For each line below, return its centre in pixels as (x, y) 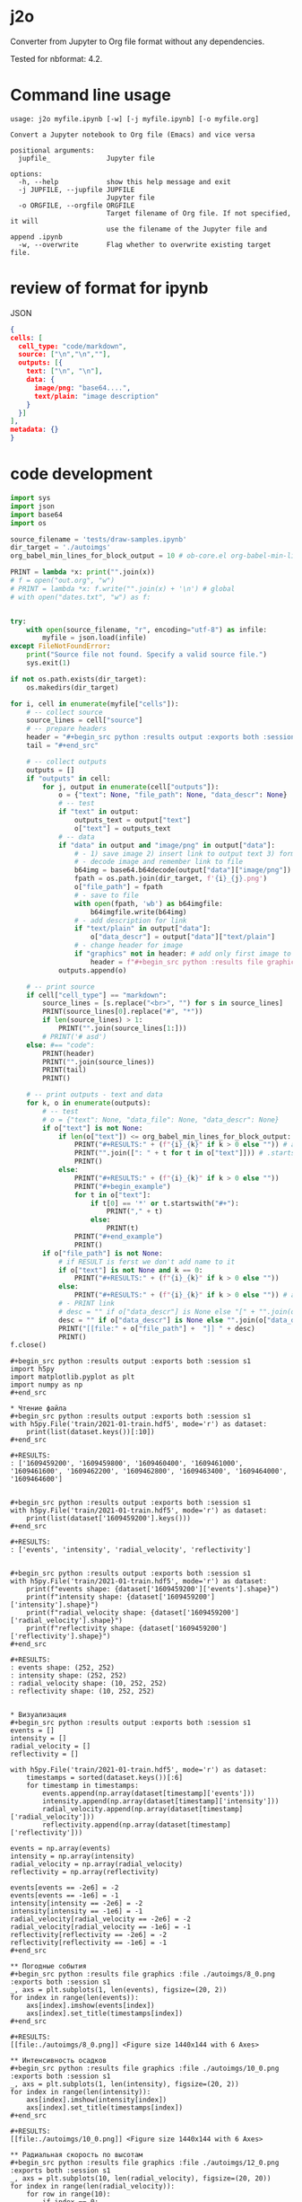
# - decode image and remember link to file (159, 862)
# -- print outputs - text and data (95, 1095)
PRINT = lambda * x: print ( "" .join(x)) (82, 572)
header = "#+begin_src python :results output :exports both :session (161, 737)
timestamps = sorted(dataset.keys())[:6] (104, 1778)
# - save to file (107, 895)
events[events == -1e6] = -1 (65, 1896)
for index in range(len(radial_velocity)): (93, 2187)
